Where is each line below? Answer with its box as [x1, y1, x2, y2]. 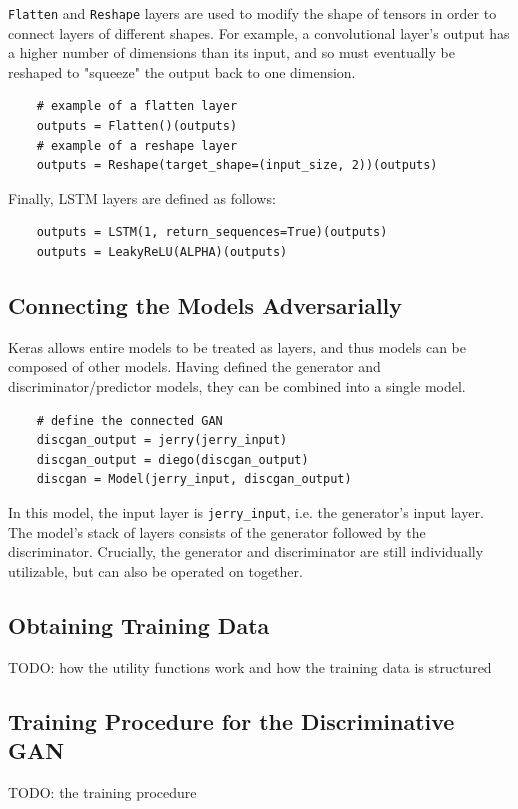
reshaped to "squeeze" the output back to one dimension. [8, 61, 356, 82]
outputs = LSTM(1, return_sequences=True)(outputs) [36, 225, 388, 240]
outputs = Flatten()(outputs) [36, 119, 238, 134]
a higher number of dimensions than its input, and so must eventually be [8, 42, 455, 63]
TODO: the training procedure [8, 781, 197, 802]
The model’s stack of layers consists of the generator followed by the [8, 521, 426, 542]
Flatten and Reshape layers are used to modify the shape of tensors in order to [8, 3, 497, 23]
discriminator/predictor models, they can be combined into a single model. [8, 375, 466, 396]
